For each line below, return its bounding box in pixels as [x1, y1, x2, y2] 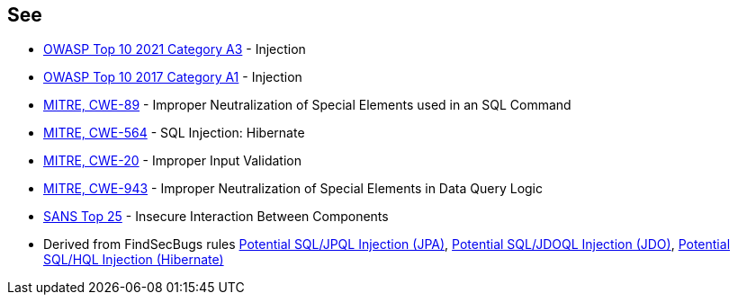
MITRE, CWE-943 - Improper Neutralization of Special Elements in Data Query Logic [43, 181, 544, 197]
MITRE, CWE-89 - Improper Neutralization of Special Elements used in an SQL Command [43, 97, 571, 113]
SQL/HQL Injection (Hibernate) [43, 252, 224, 268]
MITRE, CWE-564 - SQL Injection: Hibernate [43, 125, 305, 141]
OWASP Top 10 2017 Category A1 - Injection [43, 69, 302, 85]
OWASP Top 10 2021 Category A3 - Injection [43, 41, 306, 58]
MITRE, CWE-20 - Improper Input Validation [43, 153, 301, 169]
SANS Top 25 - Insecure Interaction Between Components [43, 209, 389, 225]
